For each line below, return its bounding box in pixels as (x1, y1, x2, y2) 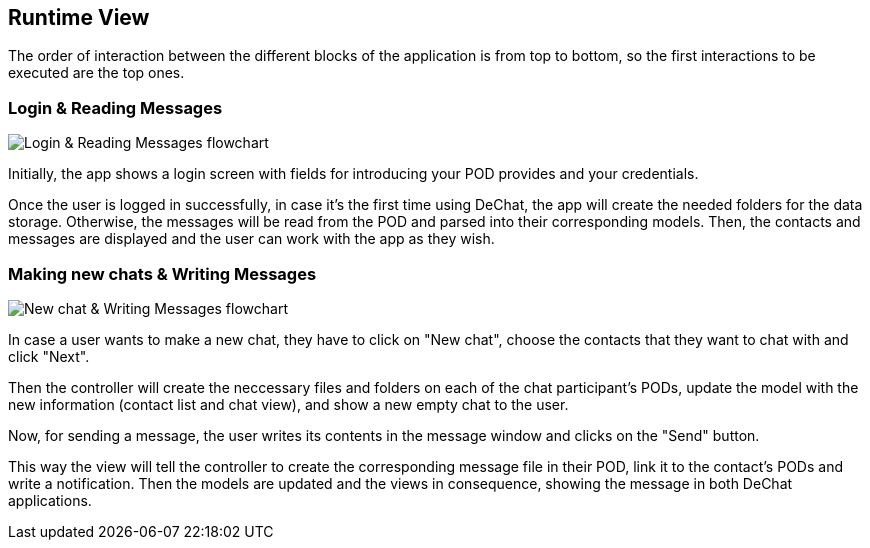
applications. (8, 491, 92, 509)
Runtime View (8, 5, 150, 30)
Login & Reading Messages (8, 97, 223, 118)
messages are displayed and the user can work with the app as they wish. (8, 230, 495, 248)
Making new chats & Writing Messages (8, 263, 317, 284)
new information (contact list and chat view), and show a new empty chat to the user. (8, 395, 569, 413)
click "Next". (8, 347, 90, 365)
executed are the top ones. (8, 64, 185, 82)
